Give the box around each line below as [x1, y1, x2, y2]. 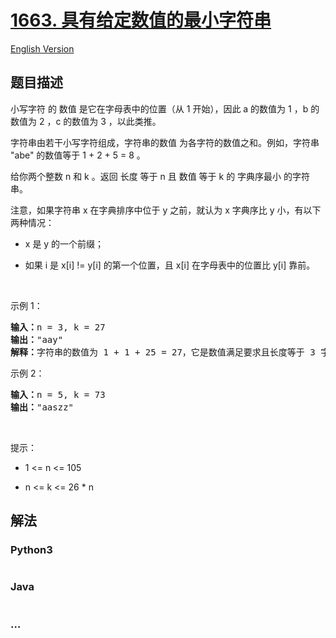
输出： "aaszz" [10, 401, 75, 413]
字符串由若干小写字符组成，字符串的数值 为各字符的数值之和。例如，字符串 [10, 136, 320, 148]
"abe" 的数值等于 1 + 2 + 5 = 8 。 [10, 149, 146, 161]
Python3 [10, 543, 53, 557]
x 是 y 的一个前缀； [24, 237, 105, 250]
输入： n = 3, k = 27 [10, 321, 106, 333]
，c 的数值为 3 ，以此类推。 [46, 115, 162, 127]
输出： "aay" [10, 334, 64, 345]
